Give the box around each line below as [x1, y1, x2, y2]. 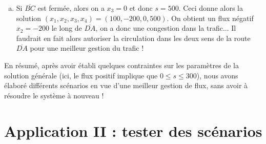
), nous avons [196, 70, 238, 80]
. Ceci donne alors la [178, 3, 243, 13]
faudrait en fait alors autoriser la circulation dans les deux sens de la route [16, 32, 251, 43]
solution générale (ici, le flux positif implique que [4, 70, 158, 80]
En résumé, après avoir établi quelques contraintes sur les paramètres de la [4, 59, 239, 70]
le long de [51, 23, 82, 33]
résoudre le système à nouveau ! [4, 90, 104, 100]
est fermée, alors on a [37, 3, 105, 13]
